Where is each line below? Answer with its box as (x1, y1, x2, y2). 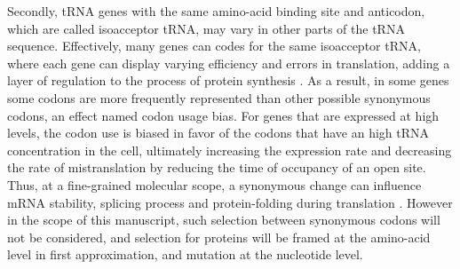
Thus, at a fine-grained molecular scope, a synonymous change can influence (7, 175, 422, 194)
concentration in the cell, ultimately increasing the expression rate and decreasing (7, 140, 452, 159)
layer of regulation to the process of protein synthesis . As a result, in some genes (7, 71, 449, 90)
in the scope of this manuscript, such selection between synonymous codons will (7, 210, 440, 229)
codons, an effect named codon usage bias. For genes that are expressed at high (7, 106, 440, 124)
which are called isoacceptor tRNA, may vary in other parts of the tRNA (7, 19, 405, 37)
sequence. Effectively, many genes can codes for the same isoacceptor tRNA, (7, 36, 421, 55)
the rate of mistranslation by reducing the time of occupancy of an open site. (7, 158, 426, 177)
